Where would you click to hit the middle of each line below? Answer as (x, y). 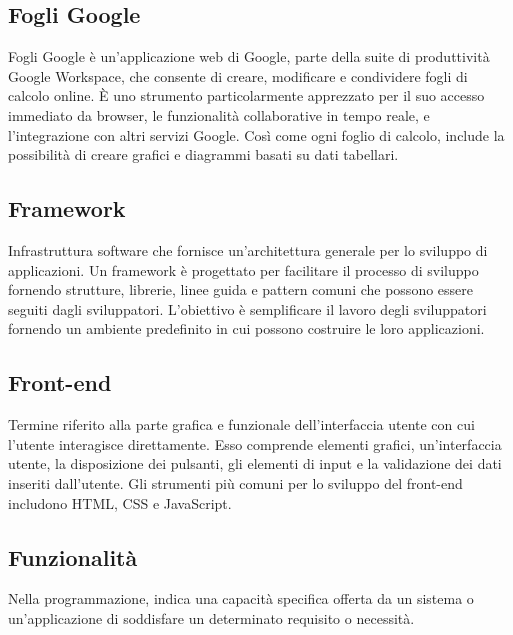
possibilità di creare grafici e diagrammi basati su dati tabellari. (203, 154)
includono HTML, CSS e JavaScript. (120, 502)
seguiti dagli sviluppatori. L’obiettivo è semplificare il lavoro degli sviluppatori (247, 308)
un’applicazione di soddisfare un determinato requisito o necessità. (211, 617)
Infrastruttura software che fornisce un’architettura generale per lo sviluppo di (248, 249)
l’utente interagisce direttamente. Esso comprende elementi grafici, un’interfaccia (255, 443)
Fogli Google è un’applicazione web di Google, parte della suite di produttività (249, 56)
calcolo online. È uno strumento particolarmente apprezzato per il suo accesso (246, 95)
